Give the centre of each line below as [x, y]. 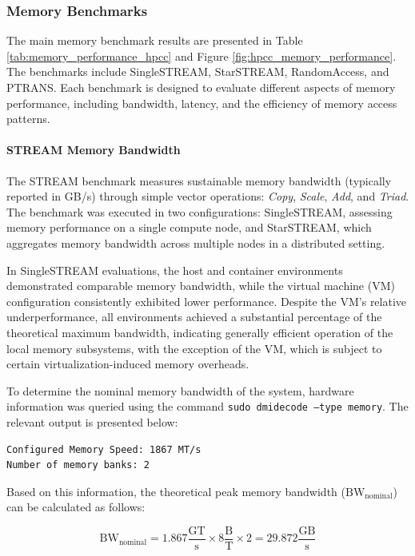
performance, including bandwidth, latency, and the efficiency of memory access [202, 103]
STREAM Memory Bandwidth [94, 150]
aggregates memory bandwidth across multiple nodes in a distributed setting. [196, 242]
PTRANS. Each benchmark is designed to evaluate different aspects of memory [201, 87]
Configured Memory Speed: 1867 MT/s [104, 449]
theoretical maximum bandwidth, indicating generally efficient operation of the [200, 332]
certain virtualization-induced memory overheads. [128, 364]
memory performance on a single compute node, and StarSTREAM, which [189, 227]
